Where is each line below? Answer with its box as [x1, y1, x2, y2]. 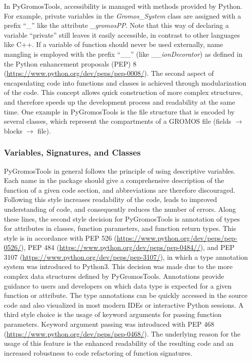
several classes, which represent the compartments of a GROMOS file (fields [4, 116, 231, 126]
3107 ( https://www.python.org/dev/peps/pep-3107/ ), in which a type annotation [4, 251, 248, 262]
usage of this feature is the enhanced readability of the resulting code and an [4, 338, 234, 348]
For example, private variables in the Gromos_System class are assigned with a [4, 10, 241, 21]
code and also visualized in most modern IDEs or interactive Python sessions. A [4, 299, 244, 310]
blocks [4, 125, 22, 135]
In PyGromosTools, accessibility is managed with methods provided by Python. [4, 1, 242, 11]
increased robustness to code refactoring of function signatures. [4, 347, 192, 358]
